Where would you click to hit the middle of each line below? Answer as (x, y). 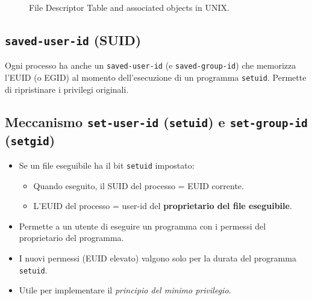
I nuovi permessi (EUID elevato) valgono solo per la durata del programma (158, 258)
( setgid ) (30, 139)
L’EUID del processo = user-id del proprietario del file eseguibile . (163, 206)
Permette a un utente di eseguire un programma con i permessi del (142, 226)
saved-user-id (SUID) (73, 39)
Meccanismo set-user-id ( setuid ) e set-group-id (156, 121)
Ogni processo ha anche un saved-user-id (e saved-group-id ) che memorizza (151, 65)
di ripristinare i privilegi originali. (67, 89)
